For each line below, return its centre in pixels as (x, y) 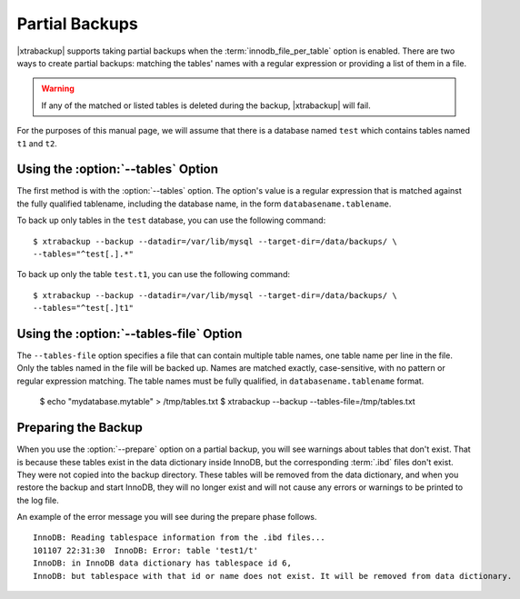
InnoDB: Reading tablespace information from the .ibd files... (180, 538)
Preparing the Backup (80, 428)
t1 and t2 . (37, 143)
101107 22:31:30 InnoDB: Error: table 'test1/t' (146, 550)
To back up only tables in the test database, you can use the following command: (171, 220)
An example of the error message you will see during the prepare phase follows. (167, 517)
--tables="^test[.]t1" (84, 308)
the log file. (38, 500)
